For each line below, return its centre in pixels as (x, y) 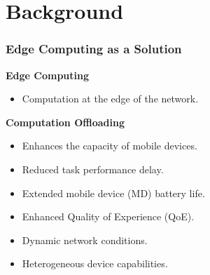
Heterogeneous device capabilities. (95, 263)
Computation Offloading (65, 122)
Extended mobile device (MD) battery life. (113, 193)
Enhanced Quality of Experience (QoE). (108, 216)
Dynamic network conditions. (85, 240)
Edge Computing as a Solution (94, 49)
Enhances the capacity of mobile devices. (110, 146)
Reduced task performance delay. (93, 169)
